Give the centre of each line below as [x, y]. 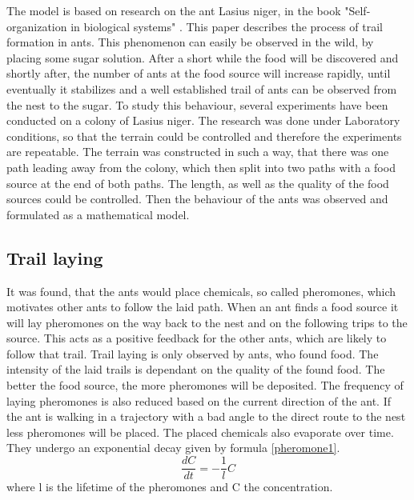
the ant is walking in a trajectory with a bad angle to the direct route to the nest [206, 416]
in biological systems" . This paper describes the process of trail [227, 26]
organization [37, 26]
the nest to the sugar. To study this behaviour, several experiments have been [197, 104]
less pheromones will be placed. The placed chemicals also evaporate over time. [200, 432]
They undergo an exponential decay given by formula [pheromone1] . [173, 448]
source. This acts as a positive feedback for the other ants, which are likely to [197, 338]
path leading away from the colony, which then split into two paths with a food [201, 167]
